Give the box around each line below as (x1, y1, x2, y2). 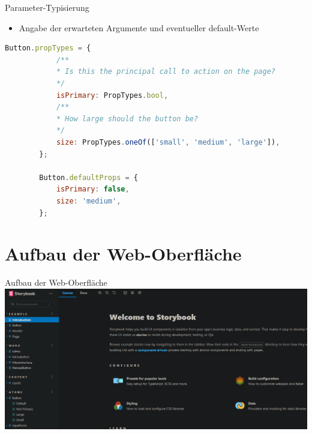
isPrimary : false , (56, 185, 130, 194)
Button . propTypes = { (5, 44, 91, 53)
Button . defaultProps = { (39, 173, 138, 182)
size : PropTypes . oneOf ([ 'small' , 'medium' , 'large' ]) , (56, 137, 280, 146)
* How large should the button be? (56, 114, 199, 123)
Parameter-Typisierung (5, 1, 89, 13)
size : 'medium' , (56, 196, 121, 205)
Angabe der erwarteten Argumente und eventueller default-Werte (19, 21, 259, 34)
